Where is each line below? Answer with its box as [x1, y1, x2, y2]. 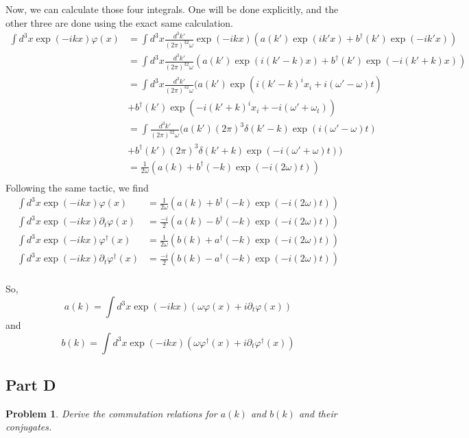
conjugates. [5, 419, 52, 434]
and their [298, 406, 337, 420]
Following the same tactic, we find [5, 180, 149, 194]
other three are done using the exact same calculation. [5, 15, 233, 30]
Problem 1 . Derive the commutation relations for [5, 406, 217, 420]
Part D [5, 374, 56, 395]
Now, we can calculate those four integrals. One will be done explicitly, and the [5, 2, 339, 16]
